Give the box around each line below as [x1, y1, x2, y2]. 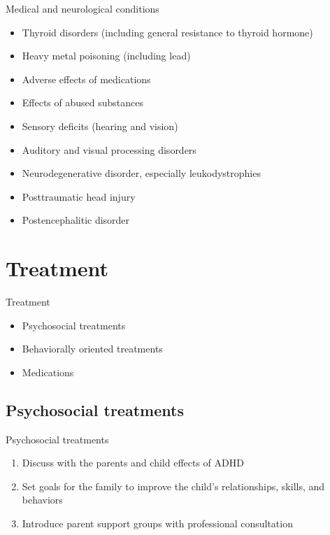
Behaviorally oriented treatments [22, 341, 163, 356]
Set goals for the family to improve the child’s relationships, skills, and [22, 478, 325, 493]
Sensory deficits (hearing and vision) [22, 118, 178, 133]
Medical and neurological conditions [6, 1, 159, 15]
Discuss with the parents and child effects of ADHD [22, 455, 244, 470]
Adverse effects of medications [22, 71, 151, 86]
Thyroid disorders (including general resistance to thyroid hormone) [22, 24, 313, 39]
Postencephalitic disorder [22, 213, 130, 227]
